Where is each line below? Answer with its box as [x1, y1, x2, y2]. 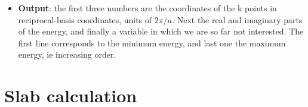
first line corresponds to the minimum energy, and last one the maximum [18, 36, 286, 49]
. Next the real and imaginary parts [172, 13, 303, 26]
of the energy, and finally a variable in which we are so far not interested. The [18, 25, 304, 37]
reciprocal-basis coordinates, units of [18, 13, 152, 26]
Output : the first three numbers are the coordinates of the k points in [18, 2, 277, 14]
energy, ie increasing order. [18, 48, 116, 61]
